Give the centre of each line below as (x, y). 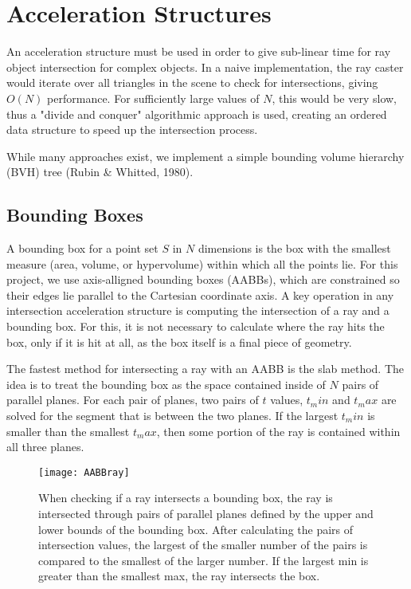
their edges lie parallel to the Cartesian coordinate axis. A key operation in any (200, 294)
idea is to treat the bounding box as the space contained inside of (166, 384)
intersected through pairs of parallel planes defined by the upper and (206, 514)
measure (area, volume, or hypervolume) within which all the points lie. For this (202, 263)
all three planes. (45, 447)
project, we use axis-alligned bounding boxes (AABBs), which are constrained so (203, 279)
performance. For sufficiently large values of (153, 98)
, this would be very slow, (335, 98)
